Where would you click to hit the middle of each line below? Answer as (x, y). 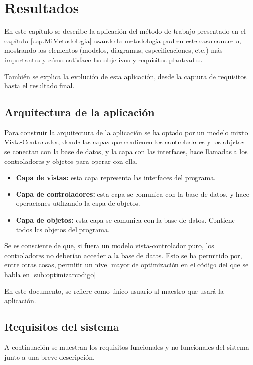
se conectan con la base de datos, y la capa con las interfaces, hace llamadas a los (126, 152)
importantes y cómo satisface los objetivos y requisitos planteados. (104, 59)
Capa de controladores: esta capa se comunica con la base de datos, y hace (132, 193)
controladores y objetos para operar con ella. (71, 161)
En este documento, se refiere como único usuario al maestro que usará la (114, 291)
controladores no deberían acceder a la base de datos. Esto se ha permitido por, (123, 255)
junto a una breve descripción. (49, 356)
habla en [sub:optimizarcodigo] (50, 274)
